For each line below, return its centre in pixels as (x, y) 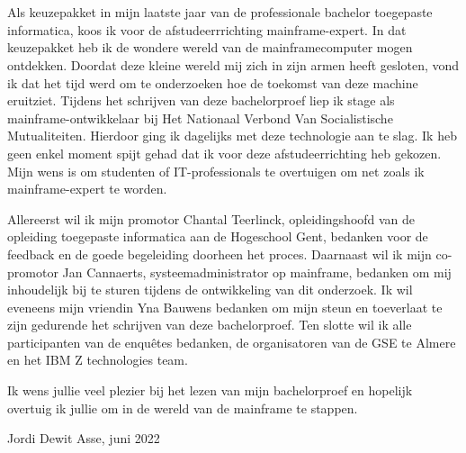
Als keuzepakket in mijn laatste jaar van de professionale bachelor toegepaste (220, 12)
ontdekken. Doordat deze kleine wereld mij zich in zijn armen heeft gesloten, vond (233, 64)
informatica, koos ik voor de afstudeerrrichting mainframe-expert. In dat (207, 29)
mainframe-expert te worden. (87, 189)
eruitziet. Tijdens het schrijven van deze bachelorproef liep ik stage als (201, 100)
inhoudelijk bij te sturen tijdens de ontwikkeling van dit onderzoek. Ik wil (210, 290)
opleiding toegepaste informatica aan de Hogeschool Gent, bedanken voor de (218, 236)
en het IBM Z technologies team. (98, 360)
